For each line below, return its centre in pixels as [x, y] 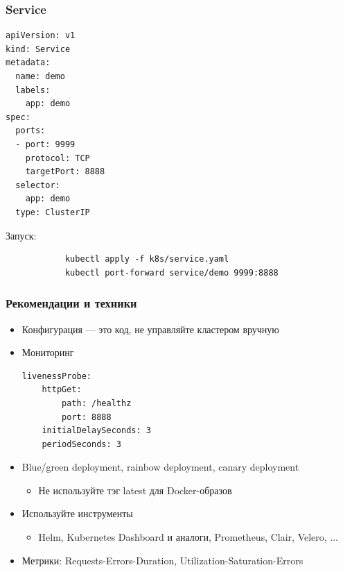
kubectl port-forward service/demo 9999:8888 [171, 272]
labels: [33, 90]
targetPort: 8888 [65, 172]
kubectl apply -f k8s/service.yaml [147, 259]
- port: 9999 [45, 144]
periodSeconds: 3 [81, 444]
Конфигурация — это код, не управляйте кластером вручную [150, 329]
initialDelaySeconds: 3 [96, 431]
